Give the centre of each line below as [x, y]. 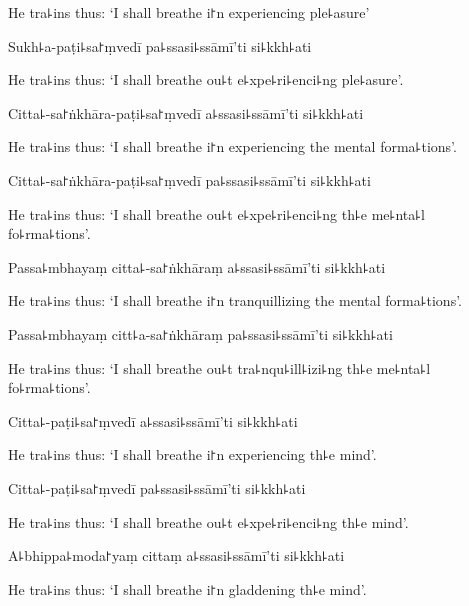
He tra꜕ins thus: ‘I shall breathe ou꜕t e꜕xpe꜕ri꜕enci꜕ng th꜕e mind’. [208, 521]
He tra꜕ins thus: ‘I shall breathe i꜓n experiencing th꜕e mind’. [192, 454]
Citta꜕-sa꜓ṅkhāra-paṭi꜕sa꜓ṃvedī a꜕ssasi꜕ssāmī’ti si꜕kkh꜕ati [186, 112]
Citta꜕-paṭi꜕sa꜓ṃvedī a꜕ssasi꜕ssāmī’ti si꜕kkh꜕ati [153, 420]
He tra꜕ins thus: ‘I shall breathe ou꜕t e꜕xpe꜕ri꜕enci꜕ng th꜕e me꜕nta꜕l [217, 213]
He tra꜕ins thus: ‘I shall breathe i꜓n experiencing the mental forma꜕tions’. [232, 146]
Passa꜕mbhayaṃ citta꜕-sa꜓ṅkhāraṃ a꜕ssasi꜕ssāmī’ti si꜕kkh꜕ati [197, 266]
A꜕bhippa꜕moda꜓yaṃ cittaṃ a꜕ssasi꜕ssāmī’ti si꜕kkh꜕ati [176, 555]
